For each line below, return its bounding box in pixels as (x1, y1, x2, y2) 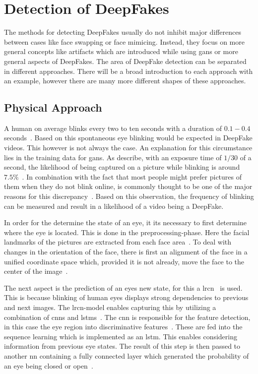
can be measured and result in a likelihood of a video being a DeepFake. (4, 200, 224, 211)
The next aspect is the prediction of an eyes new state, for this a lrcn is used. (4, 282, 243, 293)
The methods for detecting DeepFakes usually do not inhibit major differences (4, 27, 241, 37)
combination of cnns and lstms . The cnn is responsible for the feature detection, (4, 312, 251, 322)
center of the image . (4, 266, 68, 276)
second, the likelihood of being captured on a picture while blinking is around (4, 162, 240, 172)
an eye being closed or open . (4, 360, 93, 371)
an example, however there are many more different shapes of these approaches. (4, 75, 246, 86)
